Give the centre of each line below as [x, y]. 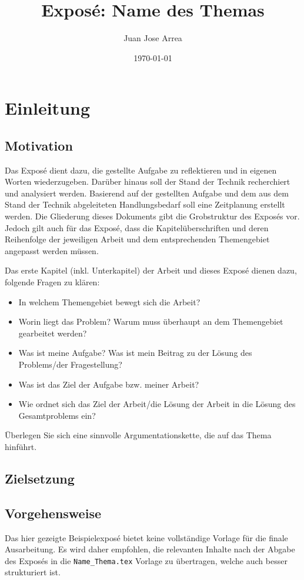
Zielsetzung [40, 478]
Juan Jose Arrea [153, 38]
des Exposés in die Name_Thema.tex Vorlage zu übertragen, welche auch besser [146, 560]
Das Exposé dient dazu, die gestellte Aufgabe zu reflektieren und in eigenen [141, 170]
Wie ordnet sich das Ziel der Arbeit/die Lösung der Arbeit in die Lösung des [157, 404]
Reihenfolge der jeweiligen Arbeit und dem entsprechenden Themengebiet [137, 239]
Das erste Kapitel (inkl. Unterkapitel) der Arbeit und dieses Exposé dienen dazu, [151, 270]
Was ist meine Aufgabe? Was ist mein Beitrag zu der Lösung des [135, 353]
